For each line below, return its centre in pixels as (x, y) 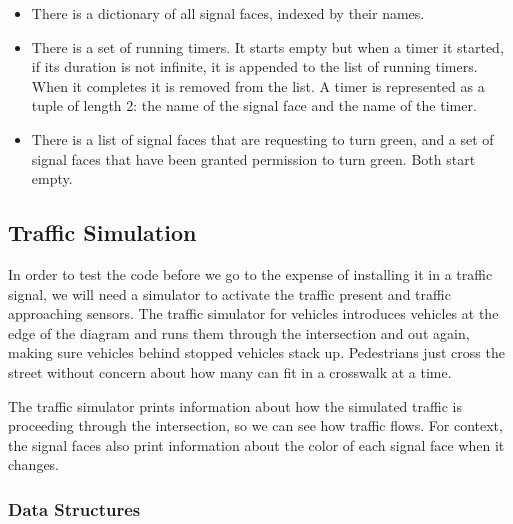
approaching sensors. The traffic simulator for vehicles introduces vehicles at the (253, 313)
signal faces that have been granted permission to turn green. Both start (253, 158)
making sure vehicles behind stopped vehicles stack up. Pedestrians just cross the (256, 352)
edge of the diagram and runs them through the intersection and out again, (239, 332)
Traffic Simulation (102, 232)
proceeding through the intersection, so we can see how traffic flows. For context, (255, 425)
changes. (34, 464)
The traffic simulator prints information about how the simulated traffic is (235, 405)
